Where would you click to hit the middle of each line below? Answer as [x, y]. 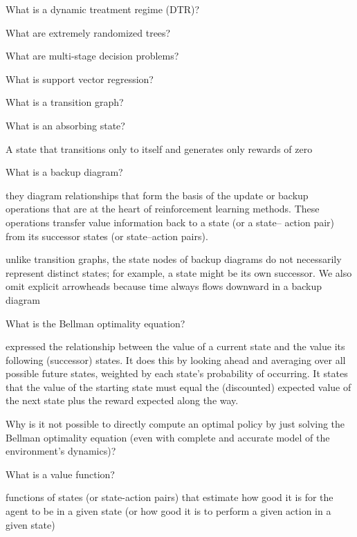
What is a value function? [60, 474]
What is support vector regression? [80, 79]
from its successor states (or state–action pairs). [107, 236]
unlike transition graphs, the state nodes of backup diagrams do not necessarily [174, 259]
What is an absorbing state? [65, 125]
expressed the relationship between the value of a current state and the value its [175, 346]
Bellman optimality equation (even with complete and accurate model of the [168, 437]
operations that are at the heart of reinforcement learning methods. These [163, 209]
